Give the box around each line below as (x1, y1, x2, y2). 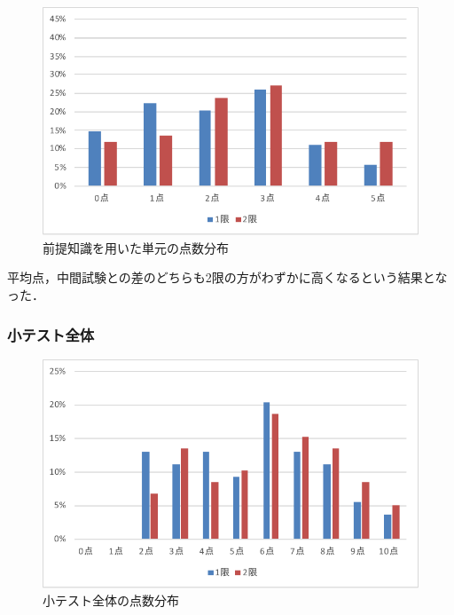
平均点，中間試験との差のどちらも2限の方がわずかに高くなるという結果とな (7, 268, 448, 287)
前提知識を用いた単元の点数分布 (43, 238, 229, 256)
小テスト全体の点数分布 (43, 591, 179, 610)
